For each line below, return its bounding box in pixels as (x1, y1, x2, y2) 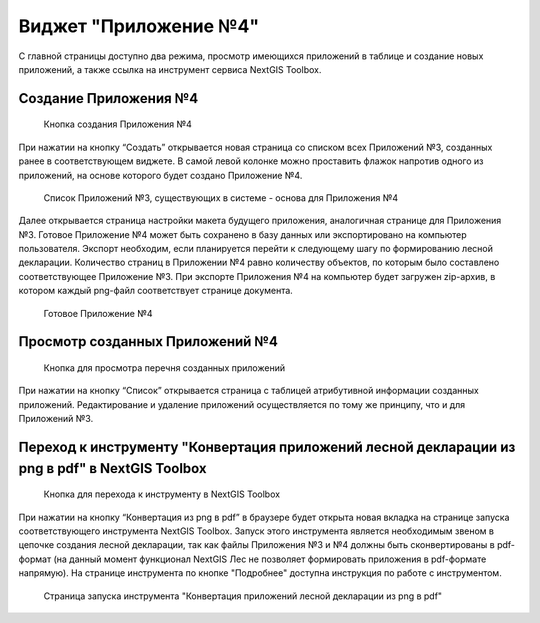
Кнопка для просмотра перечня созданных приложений (43, 362, 285, 374)
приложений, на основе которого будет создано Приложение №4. (18, 169, 303, 181)
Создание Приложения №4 (18, 90, 199, 107)
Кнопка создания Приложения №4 (43, 118, 192, 130)
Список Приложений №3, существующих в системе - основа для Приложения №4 (43, 191, 399, 204)
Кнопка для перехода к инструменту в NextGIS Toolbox (43, 488, 280, 500)
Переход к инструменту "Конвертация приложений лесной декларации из (18, 439, 516, 456)
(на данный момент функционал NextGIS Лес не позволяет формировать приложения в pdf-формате (53, 553, 487, 565)
